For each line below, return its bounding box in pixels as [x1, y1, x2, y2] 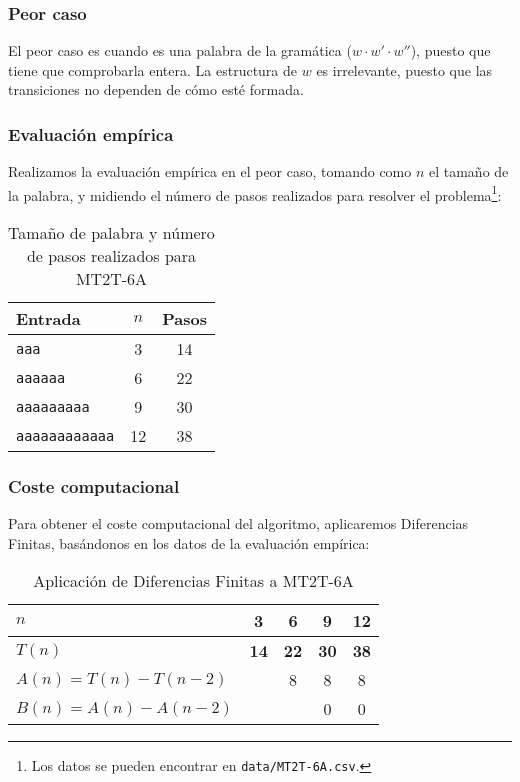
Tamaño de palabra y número [8, 221, 215, 245]
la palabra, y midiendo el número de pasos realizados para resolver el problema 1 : [8, 181, 502, 205]
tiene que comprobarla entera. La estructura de [8, 59, 298, 80]
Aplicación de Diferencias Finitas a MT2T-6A [33, 569, 354, 593]
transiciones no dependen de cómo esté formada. [8, 79, 304, 100]
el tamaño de [428, 161, 509, 182]
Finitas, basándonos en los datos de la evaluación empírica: [8, 532, 370, 553]
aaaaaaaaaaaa [16, 427, 115, 444]
